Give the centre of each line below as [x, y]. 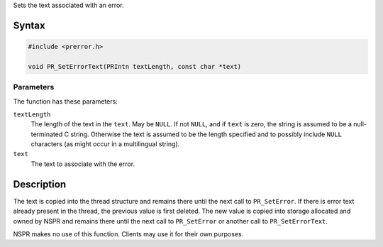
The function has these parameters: [66, 101]
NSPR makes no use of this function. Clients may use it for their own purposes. [128, 234]
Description [40, 184]
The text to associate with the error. [83, 164]
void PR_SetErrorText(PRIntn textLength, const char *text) [135, 66]
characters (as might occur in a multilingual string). [105, 144]
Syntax [29, 25]
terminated [47, 134]
